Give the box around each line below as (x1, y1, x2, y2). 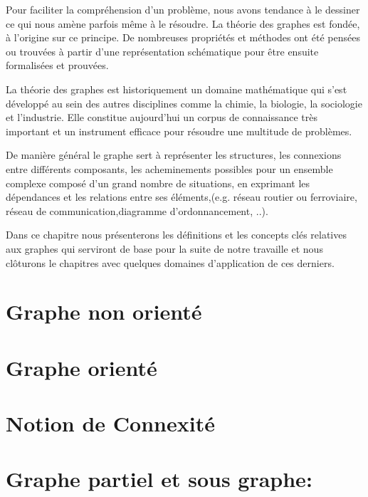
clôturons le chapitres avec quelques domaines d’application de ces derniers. (6, 255, 335, 270)
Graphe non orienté (6, 297, 202, 326)
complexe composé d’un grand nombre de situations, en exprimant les (6, 175, 310, 190)
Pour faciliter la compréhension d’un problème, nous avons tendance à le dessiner (6, 2, 360, 16)
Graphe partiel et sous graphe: (6, 464, 312, 493)
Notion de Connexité (6, 409, 215, 438)
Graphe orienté (6, 352, 157, 382)
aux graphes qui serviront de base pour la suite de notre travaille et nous (6, 241, 323, 256)
